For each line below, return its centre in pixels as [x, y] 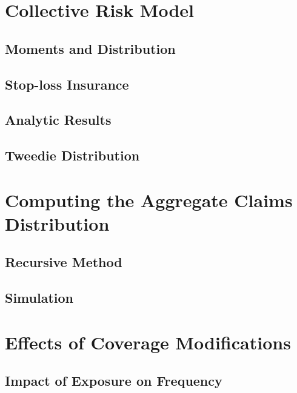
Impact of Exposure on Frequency [114, 381]
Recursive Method [64, 262]
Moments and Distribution [90, 48]
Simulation [39, 298]
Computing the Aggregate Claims [149, 200]
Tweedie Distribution [72, 155]
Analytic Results [58, 120]
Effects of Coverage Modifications [148, 342]
